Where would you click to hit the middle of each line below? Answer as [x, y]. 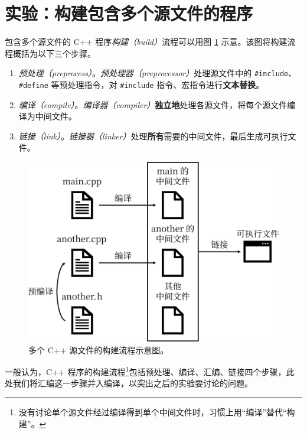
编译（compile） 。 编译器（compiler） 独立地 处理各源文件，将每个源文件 [153, 104]
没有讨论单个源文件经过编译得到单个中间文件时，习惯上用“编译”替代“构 [157, 411]
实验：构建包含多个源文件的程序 [129, 13]
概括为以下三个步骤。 [54, 53]
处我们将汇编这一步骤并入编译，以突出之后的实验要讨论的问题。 [129, 383]
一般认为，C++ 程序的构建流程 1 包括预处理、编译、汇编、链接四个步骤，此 [150, 371]
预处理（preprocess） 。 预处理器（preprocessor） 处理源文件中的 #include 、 [158, 73]
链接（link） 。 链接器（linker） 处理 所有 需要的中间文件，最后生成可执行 [153, 136]
